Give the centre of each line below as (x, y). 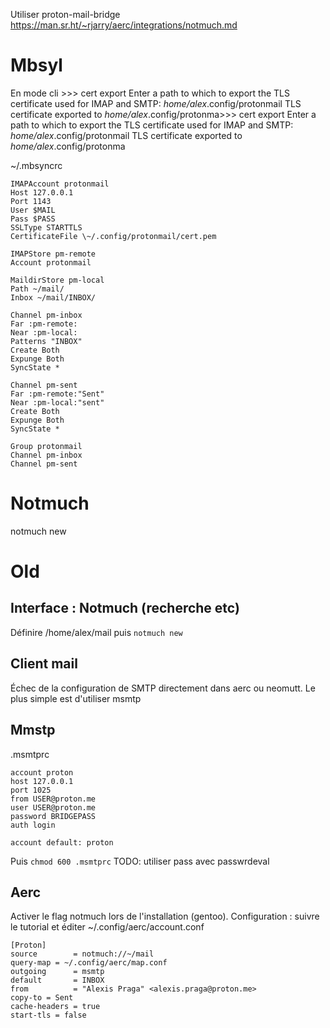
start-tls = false (48, 1015)
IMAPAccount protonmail (60, 184)
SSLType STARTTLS (46, 227)
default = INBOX (57, 980)
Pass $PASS (33, 219)
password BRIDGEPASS (53, 816)
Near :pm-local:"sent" (57, 402)
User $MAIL (33, 210)
